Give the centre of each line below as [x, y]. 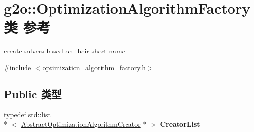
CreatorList [180, 124]
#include [18, 67]
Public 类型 [33, 93]
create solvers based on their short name [64, 51]
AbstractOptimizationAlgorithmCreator [81, 124]
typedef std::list [27, 114]
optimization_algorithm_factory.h [94, 67]
